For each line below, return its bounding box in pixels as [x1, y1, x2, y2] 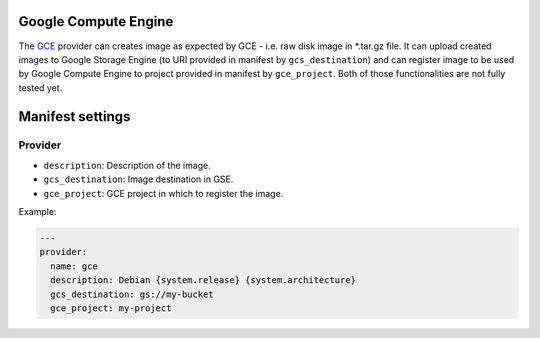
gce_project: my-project [50, 302, 172, 314]
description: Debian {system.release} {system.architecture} [50, 275, 357, 286]
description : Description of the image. [43, 159, 212, 171]
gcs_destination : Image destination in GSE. [43, 173, 234, 185]
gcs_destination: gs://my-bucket [50, 288, 214, 300]
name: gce [50, 260, 99, 272]
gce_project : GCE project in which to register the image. [43, 187, 284, 199]
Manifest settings [18, 108, 131, 125]
